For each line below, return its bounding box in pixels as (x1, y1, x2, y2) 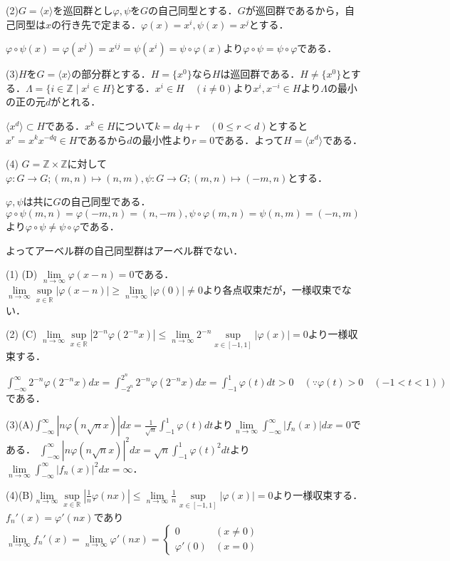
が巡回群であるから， (245, 3, 345, 17)
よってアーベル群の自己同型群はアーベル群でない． (6, 242, 244, 257)
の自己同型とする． (148, 3, 238, 17)
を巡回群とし (53, 3, 113, 17)
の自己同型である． (61, 194, 151, 209)
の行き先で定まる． (51, 16, 142, 31)
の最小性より (132, 132, 192, 147)
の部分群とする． (71, 66, 151, 81)
